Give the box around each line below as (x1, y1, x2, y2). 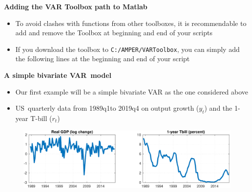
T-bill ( (30, 113, 52, 123)
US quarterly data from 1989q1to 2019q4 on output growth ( (15, 103, 199, 113)
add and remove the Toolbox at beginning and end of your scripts (15, 27, 212, 38)
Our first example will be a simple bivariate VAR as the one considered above (15, 86, 249, 96)
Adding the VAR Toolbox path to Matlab (4, 1, 147, 11)
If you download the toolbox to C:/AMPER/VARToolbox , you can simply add (15, 44, 240, 54)
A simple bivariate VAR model (4, 70, 112, 80)
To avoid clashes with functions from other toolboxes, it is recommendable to (15, 18, 247, 28)
